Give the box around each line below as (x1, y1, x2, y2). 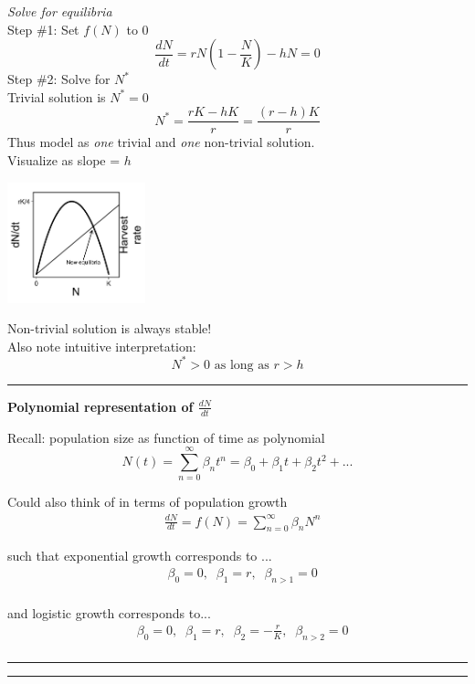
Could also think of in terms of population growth (7, 492, 288, 511)
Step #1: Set (7, 19, 79, 38)
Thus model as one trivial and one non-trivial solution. (7, 132, 315, 152)
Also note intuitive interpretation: (7, 336, 196, 355)
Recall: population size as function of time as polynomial (7, 427, 325, 447)
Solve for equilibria (7, 2, 112, 20)
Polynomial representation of (7, 396, 194, 416)
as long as (214, 358, 269, 372)
